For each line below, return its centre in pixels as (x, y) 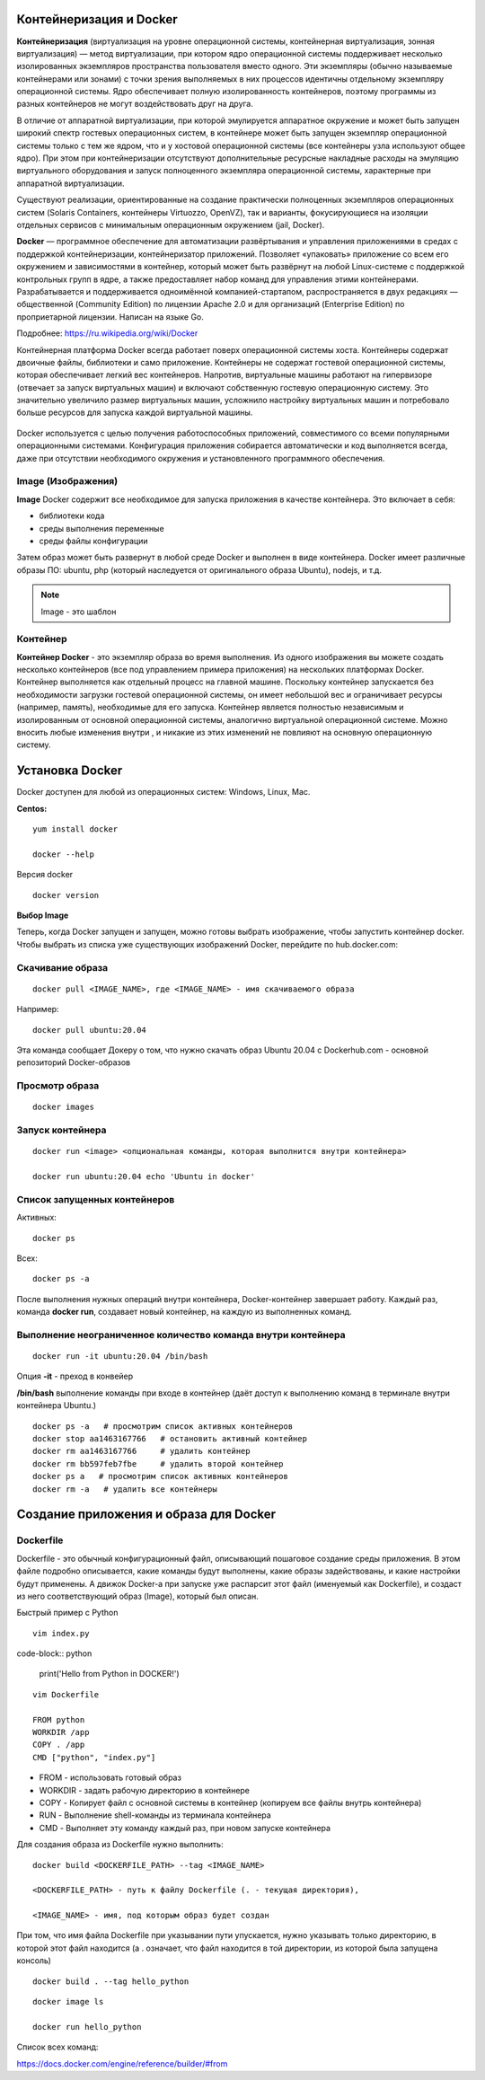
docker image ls (68, 2002)
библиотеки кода (72, 516)
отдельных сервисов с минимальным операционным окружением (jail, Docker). (171, 225)
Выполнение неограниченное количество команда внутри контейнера (181, 1335)
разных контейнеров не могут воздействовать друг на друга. (135, 104)
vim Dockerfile (66, 1694)
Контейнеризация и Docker (97, 19)
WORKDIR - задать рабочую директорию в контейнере (145, 1790)
